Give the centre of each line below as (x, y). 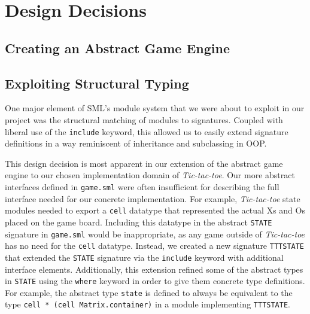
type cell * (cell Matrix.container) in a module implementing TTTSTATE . (148, 304)
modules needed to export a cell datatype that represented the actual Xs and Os (155, 210)
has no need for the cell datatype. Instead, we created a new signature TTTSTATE (155, 246)
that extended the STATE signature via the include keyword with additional (144, 257)
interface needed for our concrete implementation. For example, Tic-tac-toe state (153, 198)
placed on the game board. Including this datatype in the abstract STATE (139, 222)
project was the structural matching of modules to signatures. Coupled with (144, 119)
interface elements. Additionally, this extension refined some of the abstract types (154, 269)
